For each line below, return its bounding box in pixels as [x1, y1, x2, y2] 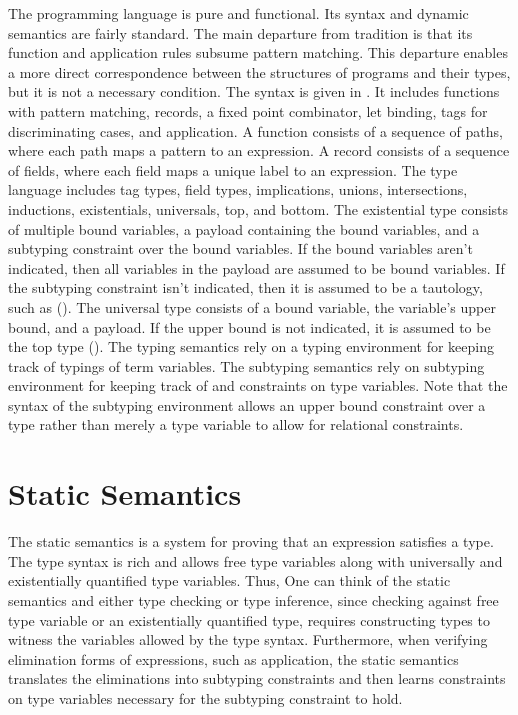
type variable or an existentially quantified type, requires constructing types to [8, 609, 490, 630]
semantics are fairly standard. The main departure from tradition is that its [8, 22, 473, 43]
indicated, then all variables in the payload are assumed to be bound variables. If [8, 257, 505, 278]
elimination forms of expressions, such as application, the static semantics [8, 648, 459, 669]
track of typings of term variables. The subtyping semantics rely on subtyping [8, 355, 485, 376]
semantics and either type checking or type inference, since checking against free [8, 589, 499, 610]
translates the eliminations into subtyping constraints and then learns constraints [8, 668, 506, 689]
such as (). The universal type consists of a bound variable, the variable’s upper [8, 296, 496, 317]
